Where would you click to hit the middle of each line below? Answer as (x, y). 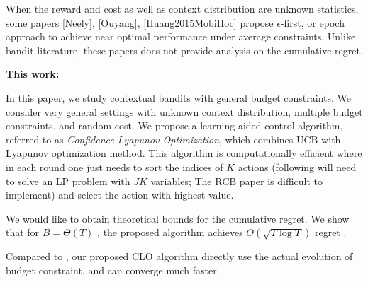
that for (23, 232)
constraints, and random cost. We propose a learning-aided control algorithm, (174, 125)
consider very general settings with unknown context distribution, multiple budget (184, 111)
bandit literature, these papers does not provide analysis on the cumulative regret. (184, 50)
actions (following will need (297, 166)
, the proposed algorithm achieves (170, 232)
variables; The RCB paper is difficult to (237, 181)
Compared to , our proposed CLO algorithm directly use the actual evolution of (179, 256)
